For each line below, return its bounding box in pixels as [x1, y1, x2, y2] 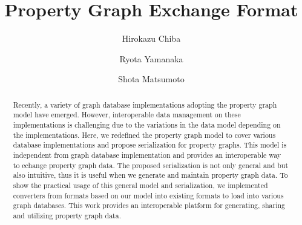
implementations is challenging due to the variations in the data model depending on [13, 120, 281, 130]
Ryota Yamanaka [119, 52, 183, 65]
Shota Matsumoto [118, 73, 185, 85]
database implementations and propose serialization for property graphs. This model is [13, 140, 287, 150]
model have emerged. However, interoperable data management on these [13, 109, 241, 120]
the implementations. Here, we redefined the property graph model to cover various [13, 129, 276, 140]
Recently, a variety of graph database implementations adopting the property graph [13, 99, 277, 109]
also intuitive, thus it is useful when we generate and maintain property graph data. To [13, 170, 288, 180]
